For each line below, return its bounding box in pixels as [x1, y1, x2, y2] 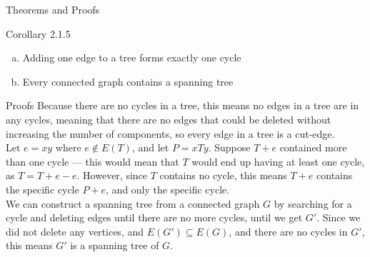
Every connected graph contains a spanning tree [22, 74, 234, 89]
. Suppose [208, 140, 251, 155]
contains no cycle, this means [159, 168, 287, 183]
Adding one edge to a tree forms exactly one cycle [22, 50, 241, 65]
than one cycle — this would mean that [6, 153, 179, 168]
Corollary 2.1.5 [6, 26, 71, 41]
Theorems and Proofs [6, 2, 100, 16]
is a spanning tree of [70, 238, 159, 253]
